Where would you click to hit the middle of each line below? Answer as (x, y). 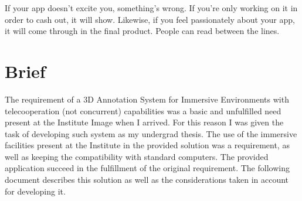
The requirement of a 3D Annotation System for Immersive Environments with (147, 99)
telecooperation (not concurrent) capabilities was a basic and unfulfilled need (143, 110)
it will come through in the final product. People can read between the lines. (142, 31)
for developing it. (35, 191)
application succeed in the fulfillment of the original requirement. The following (147, 168)
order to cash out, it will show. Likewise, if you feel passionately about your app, (150, 19)
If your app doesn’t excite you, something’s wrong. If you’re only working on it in (151, 8)
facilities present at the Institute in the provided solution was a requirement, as (147, 145)
